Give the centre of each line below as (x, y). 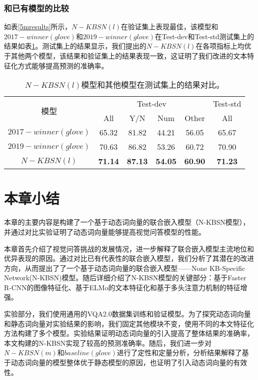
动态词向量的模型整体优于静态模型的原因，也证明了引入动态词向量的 (122, 362)
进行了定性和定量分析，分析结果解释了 (179, 352)
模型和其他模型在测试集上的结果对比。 (153, 85)
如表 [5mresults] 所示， (38, 27)
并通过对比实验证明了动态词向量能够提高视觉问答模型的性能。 (105, 231)
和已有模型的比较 (36, 8)
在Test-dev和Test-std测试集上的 (204, 36)
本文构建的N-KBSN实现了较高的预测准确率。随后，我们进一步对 (108, 343)
